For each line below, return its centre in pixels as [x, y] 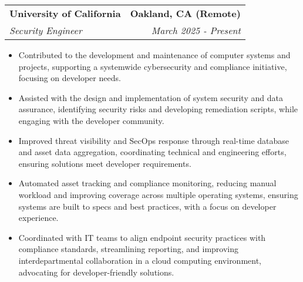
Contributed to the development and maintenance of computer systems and [154, 55]
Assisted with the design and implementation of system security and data [151, 97]
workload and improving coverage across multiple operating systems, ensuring [158, 194]
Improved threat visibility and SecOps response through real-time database [154, 140]
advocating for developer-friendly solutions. [96, 272]
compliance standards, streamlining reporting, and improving [129, 249]
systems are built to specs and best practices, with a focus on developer [147, 206]
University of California [65, 13]
